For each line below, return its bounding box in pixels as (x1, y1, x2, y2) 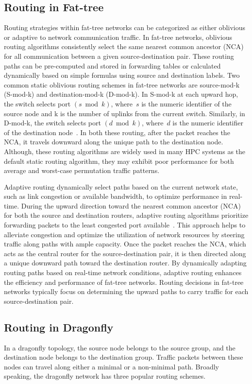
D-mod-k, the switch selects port (4, 118, 101, 128)
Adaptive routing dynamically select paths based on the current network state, (4, 181, 238, 192)
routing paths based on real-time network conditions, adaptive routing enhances (4, 267, 242, 278)
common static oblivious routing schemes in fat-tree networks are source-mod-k (4, 79, 240, 89)
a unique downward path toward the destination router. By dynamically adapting (4, 258, 247, 268)
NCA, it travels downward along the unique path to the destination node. (4, 137, 223, 147)
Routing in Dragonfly (4, 319, 114, 334)
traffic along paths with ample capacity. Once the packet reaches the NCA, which (4, 239, 246, 249)
